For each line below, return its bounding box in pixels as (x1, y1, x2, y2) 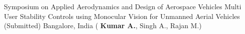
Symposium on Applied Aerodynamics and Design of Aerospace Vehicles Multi (4, 1, 242, 11)
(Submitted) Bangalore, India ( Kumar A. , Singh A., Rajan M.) (4, 20, 202, 31)
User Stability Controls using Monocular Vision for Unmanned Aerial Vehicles (4, 11, 240, 21)
